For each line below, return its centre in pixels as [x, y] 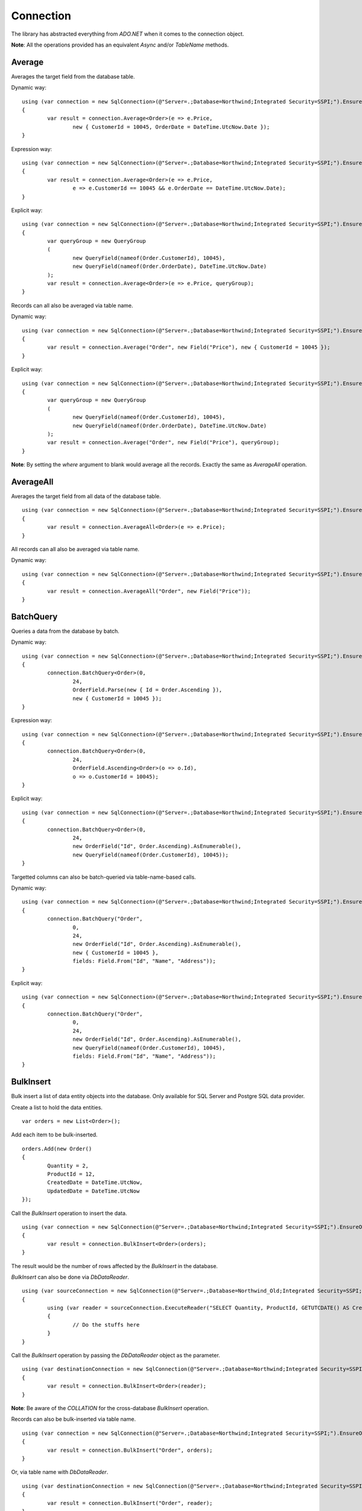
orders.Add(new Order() [57, 1149]
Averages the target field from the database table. [73, 76]
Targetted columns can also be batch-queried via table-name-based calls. [103, 877]
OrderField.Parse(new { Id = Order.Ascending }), [148, 690]
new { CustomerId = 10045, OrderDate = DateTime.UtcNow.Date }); [171, 127]
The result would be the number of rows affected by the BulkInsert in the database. [115, 1266]
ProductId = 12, [71, 1174]
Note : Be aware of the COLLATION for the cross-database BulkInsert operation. [110, 1408]
